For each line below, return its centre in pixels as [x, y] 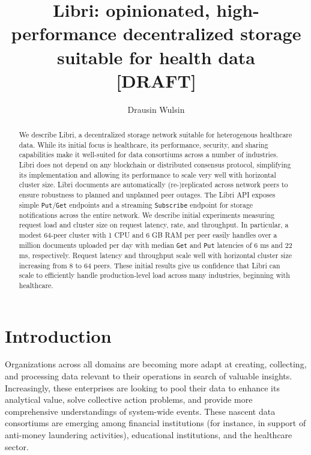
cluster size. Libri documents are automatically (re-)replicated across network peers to [153, 185]
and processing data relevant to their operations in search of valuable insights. [149, 376]
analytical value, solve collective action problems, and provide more [129, 399]
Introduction [58, 335]
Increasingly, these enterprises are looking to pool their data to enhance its [142, 387]
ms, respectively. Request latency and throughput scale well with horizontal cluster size [155, 255]
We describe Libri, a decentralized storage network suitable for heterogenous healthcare [155, 135]
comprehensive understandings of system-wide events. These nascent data [140, 411]
